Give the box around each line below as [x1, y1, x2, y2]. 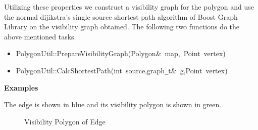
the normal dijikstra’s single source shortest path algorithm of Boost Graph [4, 11, 238, 22]
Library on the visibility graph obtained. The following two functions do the [4, 21, 240, 32]
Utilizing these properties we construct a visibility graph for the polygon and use [4, 2, 254, 12]
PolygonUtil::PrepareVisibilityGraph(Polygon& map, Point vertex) [16, 48, 226, 59]
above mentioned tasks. [4, 31, 76, 41]
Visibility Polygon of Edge [24, 116, 106, 126]
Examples [4, 82, 38, 93]
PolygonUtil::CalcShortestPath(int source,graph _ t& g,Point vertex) [16, 65, 228, 75]
